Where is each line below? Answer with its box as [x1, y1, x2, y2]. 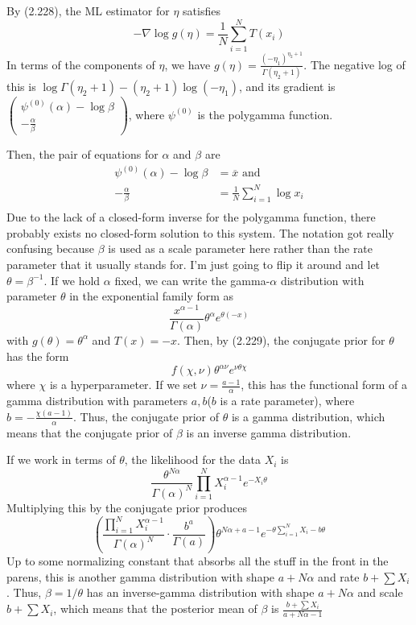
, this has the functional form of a [241, 376, 408, 393]
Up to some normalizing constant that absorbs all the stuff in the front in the [6, 553, 389, 569]
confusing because [6, 240, 95, 257]
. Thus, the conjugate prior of [73, 408, 220, 424]
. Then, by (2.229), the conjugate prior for [177, 331, 385, 348]
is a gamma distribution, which [231, 408, 385, 424]
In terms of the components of [6, 56, 155, 72]
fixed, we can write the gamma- [114, 271, 270, 288]
